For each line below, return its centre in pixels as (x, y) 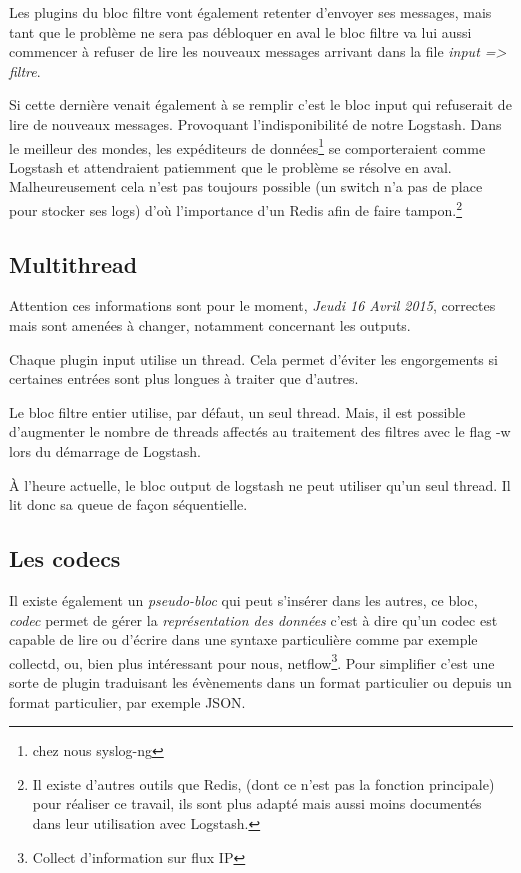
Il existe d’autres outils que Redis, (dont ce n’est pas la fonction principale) (263, 783)
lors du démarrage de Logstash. (105, 451)
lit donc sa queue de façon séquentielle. (128, 504)
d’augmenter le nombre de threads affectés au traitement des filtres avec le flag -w (260, 431)
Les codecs (65, 558)
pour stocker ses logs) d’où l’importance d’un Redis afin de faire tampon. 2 (236, 208)
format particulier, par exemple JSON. (127, 701)
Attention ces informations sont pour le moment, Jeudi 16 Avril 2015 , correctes (252, 305)
